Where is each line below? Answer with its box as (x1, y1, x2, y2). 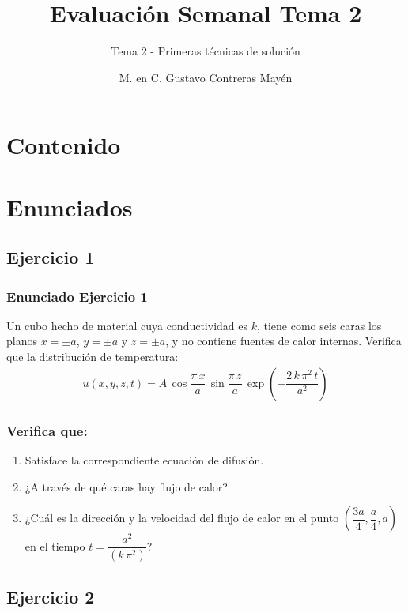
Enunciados (6, 190, 133, 223)
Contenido (6, 129, 121, 161)
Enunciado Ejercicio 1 (6, 286, 148, 306)
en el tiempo (25, 537, 85, 554)
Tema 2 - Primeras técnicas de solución (111, 43, 300, 59)
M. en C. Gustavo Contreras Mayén (119, 69, 293, 85)
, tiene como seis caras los (256, 317, 382, 333)
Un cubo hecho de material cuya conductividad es (6, 317, 248, 333)
